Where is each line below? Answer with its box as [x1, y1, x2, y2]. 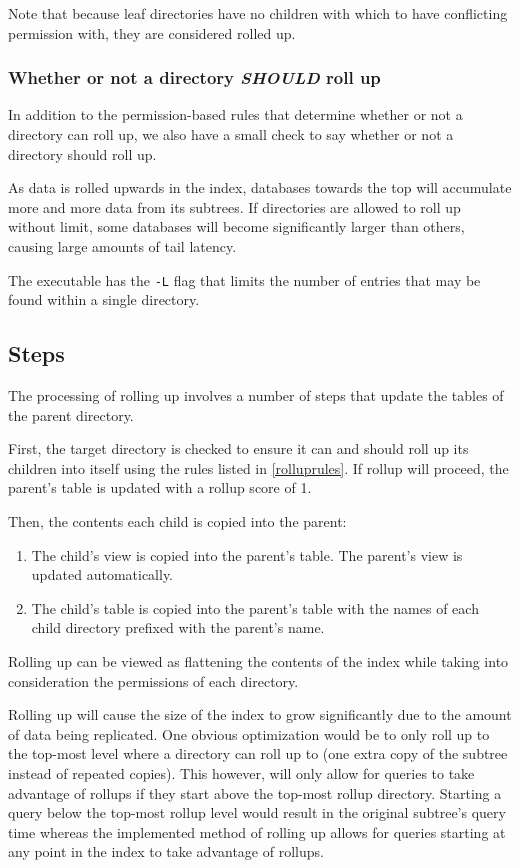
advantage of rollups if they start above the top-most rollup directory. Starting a [8, 782, 502, 803]
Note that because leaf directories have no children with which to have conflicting [8, 3, 508, 23]
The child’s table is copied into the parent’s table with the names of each [31, 597, 479, 618]
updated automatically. [31, 564, 174, 585]
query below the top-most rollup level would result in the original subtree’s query [8, 802, 506, 823]
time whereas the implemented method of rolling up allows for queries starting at [8, 821, 506, 842]
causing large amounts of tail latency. [8, 235, 237, 256]
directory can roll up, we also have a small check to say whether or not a [8, 124, 454, 144]
